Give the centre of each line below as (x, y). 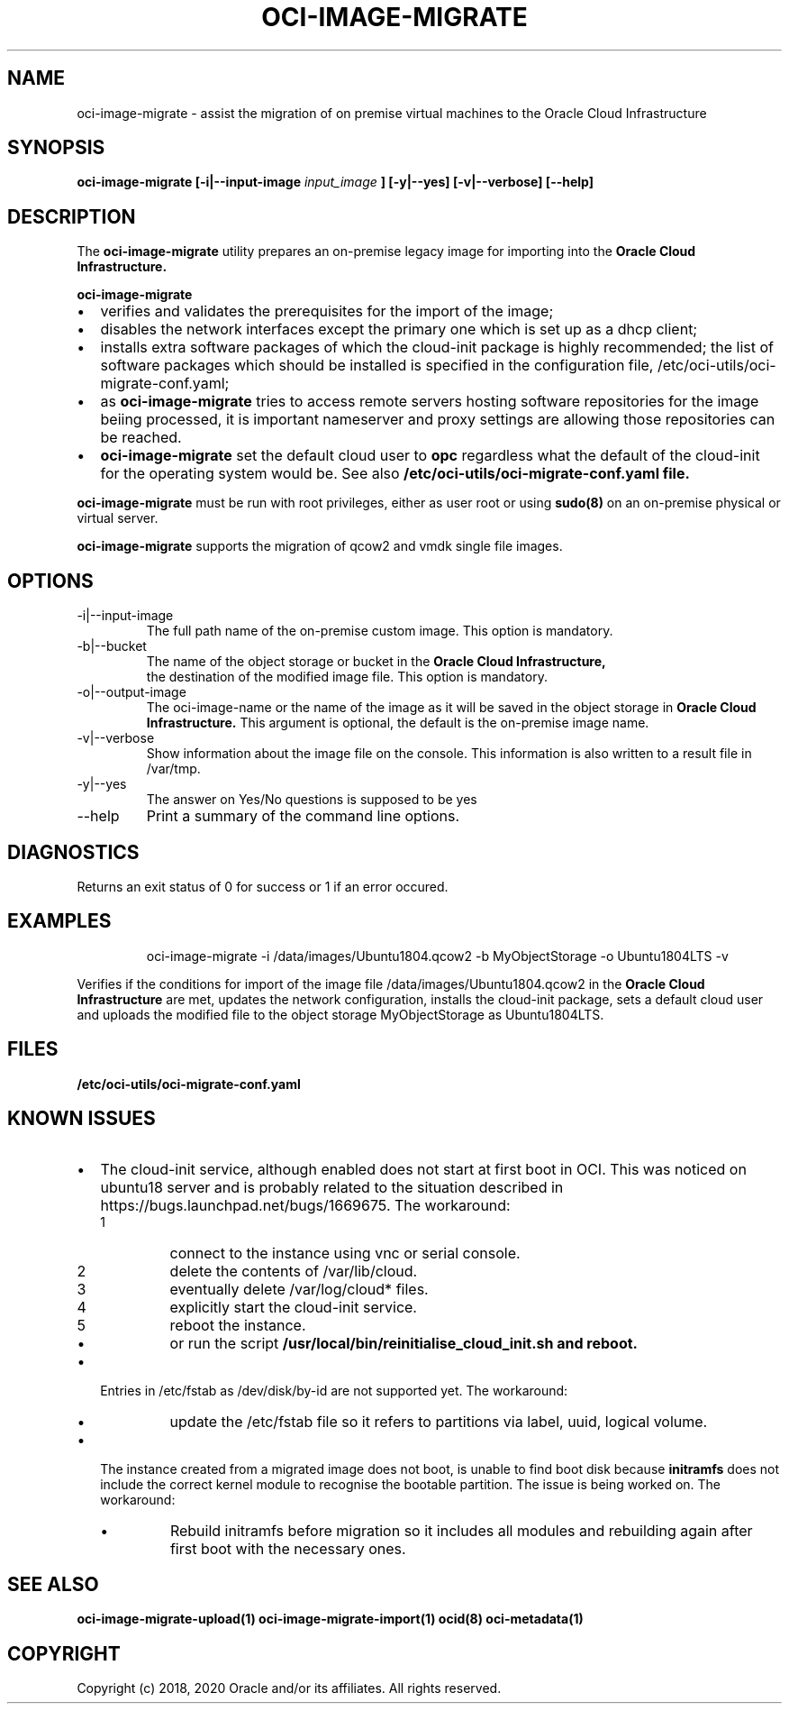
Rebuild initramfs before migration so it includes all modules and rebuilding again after (461, 1530)
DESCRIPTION (72, 216)
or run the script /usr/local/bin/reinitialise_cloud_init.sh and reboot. (404, 1343)
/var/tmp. (173, 769)
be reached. (141, 438)
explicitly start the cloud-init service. (293, 1307)
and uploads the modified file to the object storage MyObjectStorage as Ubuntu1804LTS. (340, 1014)
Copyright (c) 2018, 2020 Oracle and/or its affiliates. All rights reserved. (289, 1688)
